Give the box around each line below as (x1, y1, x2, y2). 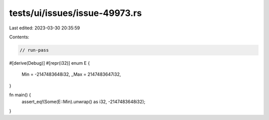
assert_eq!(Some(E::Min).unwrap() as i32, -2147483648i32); (21, 99, 145, 105)
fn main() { (9, 92, 31, 98)
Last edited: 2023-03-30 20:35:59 (9, 25, 80, 31)
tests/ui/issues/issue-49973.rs (9, 7, 142, 18)
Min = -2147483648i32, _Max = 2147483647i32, (21, 71, 122, 77)
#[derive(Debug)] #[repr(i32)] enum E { (9, 60, 90, 66)
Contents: (9, 34, 29, 40)
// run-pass (19, 47, 49, 53)
